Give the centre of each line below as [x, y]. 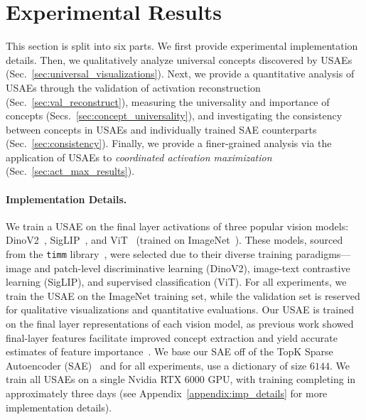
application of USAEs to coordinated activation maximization [139, 157]
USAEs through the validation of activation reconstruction [133, 87]
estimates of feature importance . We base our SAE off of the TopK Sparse [169, 351]
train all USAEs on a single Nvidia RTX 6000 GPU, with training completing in [181, 379]
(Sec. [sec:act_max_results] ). [70, 171]
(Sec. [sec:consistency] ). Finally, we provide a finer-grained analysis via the [169, 143]
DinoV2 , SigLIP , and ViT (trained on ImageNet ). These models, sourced [174, 240]
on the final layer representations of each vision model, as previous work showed [180, 324]
